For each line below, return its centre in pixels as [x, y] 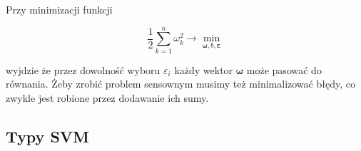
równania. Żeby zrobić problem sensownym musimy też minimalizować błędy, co [180, 84]
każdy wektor [204, 69]
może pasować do [284, 69]
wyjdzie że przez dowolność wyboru [83, 69]
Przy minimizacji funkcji [59, 9]
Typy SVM [48, 136]
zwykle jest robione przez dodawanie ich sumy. [107, 97]
